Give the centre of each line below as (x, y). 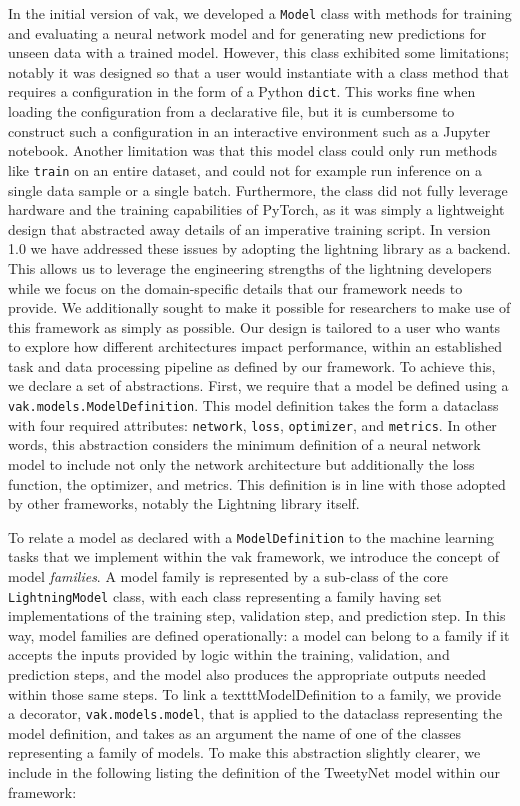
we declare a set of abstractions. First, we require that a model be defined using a (258, 385)
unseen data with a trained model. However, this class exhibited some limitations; (259, 52)
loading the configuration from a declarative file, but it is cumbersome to (231, 111)
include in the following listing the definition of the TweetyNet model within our (254, 772)
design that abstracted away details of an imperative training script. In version (249, 228)
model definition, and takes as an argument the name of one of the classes (235, 732)
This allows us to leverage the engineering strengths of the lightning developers (250, 267)
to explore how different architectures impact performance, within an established (255, 346)
